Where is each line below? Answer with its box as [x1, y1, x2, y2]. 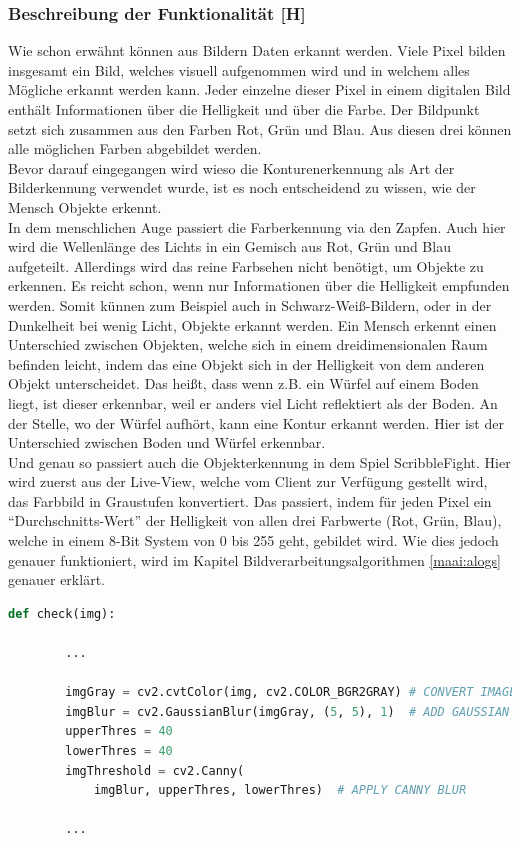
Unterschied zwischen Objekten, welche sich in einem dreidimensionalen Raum [8, 334, 488, 355]
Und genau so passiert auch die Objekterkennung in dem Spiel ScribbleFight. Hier [8, 451, 511, 472]
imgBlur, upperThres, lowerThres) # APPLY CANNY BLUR [93, 783, 467, 798]
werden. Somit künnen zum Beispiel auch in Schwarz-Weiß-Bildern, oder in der [8, 294, 492, 315]
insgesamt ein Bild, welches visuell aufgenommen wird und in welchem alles [8, 59, 470, 80]
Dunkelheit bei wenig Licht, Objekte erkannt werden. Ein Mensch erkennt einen [8, 314, 497, 335]
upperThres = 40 [65, 724, 173, 739]
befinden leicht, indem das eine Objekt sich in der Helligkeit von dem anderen [8, 353, 485, 374]
